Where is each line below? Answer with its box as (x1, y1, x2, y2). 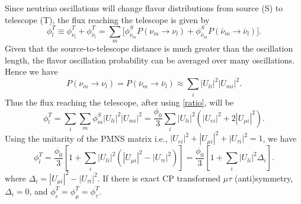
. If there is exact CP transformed (97, 171, 221, 184)
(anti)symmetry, (234, 171, 293, 184)
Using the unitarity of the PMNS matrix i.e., (5, 132, 168, 144)
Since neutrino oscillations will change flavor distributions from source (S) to (5, 2, 283, 14)
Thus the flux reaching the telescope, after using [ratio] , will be (5, 95, 234, 108)
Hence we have (5, 65, 58, 78)
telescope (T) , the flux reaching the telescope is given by (5, 13, 210, 26)
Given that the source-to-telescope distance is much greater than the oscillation (5, 42, 293, 55)
